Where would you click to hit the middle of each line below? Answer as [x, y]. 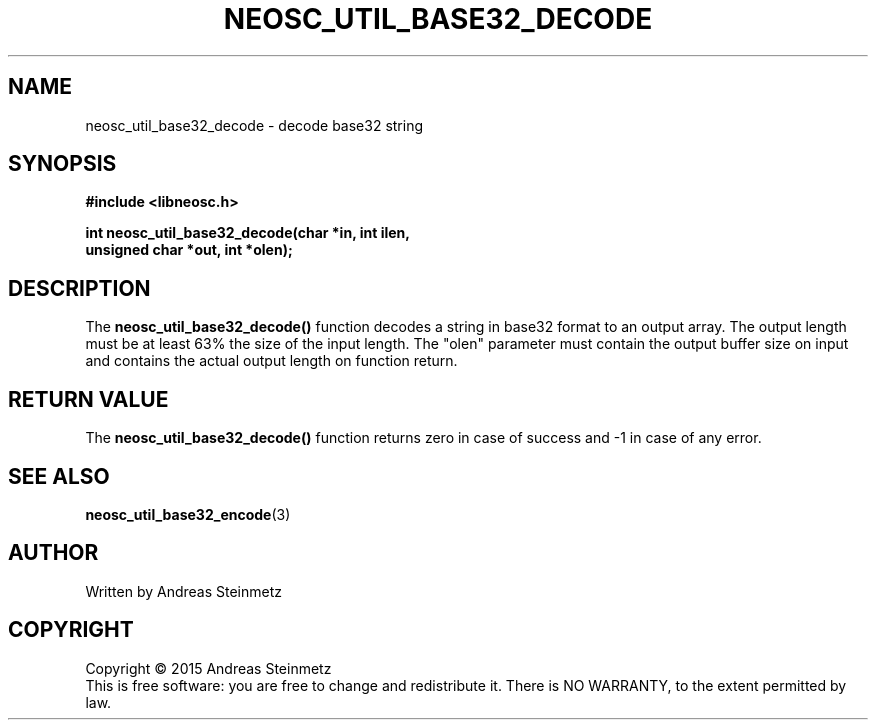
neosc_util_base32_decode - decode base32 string [254, 125]
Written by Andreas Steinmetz [184, 591]
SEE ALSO [59, 476]
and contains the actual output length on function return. [271, 361]
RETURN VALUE [88, 399]
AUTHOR [53, 553]
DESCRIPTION [79, 288]
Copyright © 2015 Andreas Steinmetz [208, 668]
